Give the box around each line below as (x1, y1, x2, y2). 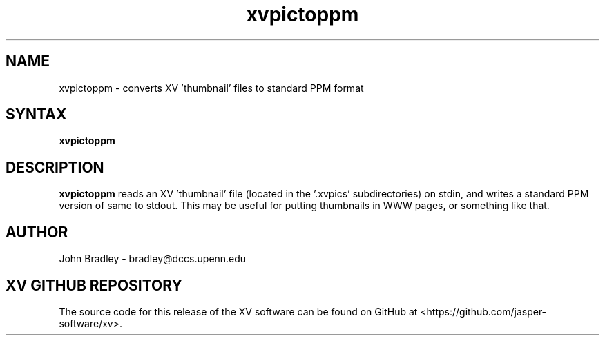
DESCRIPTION (6, 158, 104, 176)
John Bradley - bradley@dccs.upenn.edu (59, 253, 247, 265)
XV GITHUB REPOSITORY (6, 276, 182, 294)
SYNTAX (6, 106, 67, 124)
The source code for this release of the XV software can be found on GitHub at (59, 305, 418, 318)
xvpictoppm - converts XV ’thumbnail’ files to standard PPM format (59, 81, 364, 94)
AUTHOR (6, 223, 68, 241)
